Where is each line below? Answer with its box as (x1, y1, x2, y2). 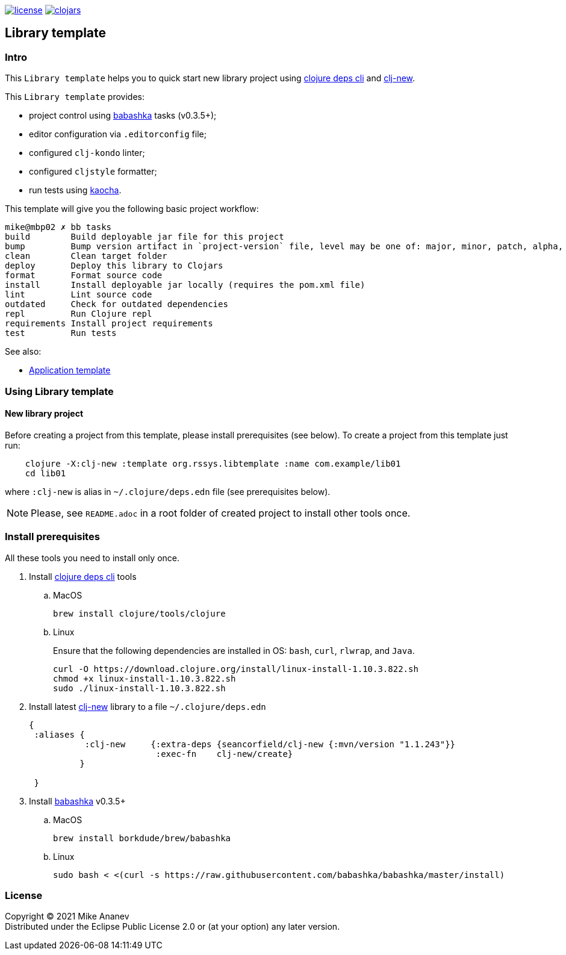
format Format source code (5, 270, 163, 281)
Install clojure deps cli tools (29, 571, 137, 582)
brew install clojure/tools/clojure (53, 608, 226, 618)
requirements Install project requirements (5, 319, 213, 329)
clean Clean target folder (5, 251, 167, 261)
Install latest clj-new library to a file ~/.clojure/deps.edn (29, 701, 266, 712)
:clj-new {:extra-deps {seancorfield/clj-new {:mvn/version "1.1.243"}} (84, 739, 456, 749)
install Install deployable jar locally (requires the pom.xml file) (5, 280, 365, 290)
